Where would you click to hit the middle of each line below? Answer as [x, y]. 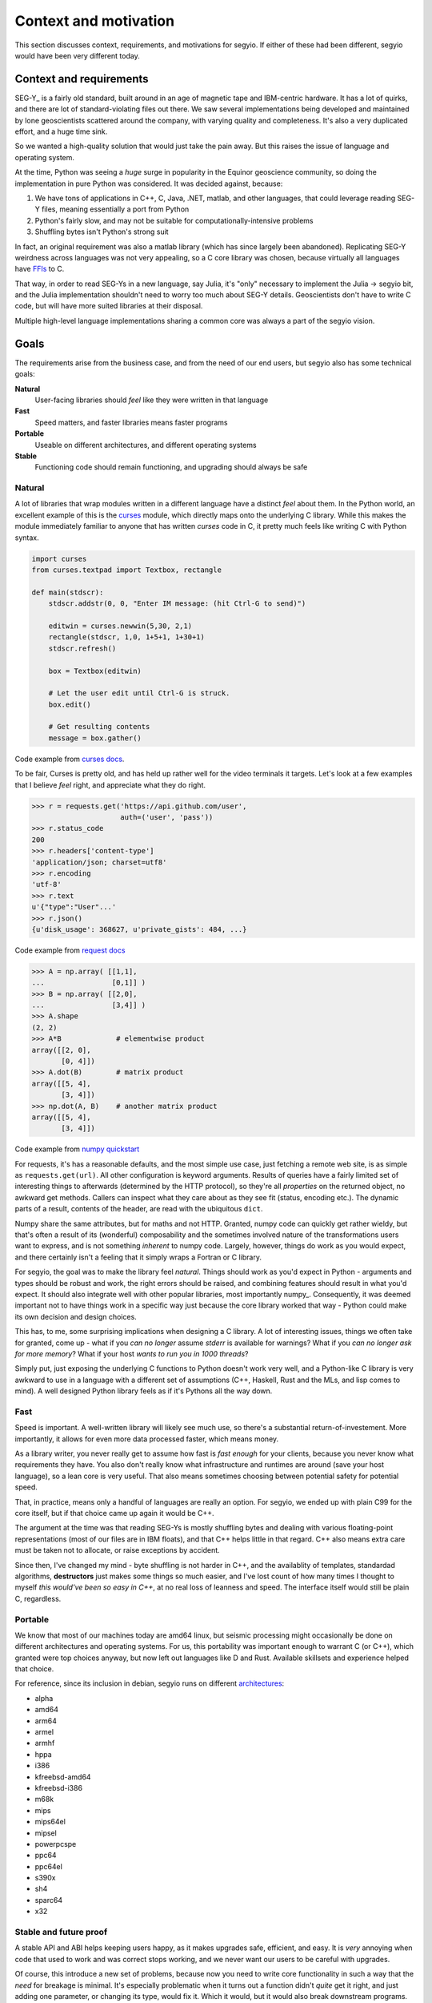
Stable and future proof [61, 1932]
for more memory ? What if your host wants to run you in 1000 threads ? [132, 1353]
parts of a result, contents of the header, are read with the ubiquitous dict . [139, 1209]
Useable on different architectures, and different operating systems [146, 445]
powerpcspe [56, 1844]
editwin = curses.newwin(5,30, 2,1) [120, 626]
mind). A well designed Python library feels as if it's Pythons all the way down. [144, 1391]
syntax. [27, 538]
